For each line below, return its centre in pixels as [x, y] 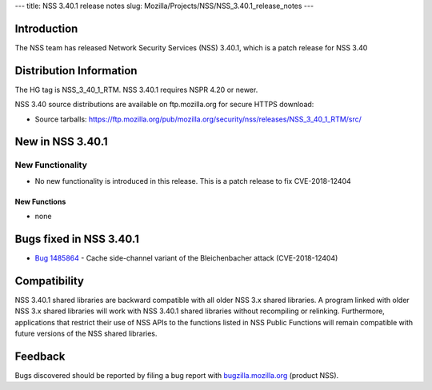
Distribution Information [76, 71]
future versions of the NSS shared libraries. [86, 334]
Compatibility [49, 281]
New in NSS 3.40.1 [61, 142]
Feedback [40, 356]
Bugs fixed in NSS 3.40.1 [77, 239]
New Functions [40, 201]
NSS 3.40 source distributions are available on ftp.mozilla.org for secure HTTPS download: [164, 105]
